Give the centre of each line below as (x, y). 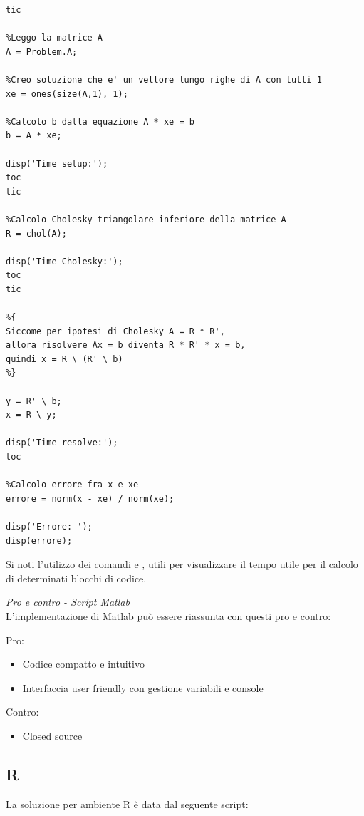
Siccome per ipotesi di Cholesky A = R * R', (115, 331)
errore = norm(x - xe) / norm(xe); (90, 499)
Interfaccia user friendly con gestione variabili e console (143, 687)
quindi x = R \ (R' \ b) (64, 359)
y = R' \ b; (34, 401)
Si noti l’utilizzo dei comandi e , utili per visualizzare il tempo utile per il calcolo (182, 564)
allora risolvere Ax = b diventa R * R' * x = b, (126, 345)
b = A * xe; (34, 136)
